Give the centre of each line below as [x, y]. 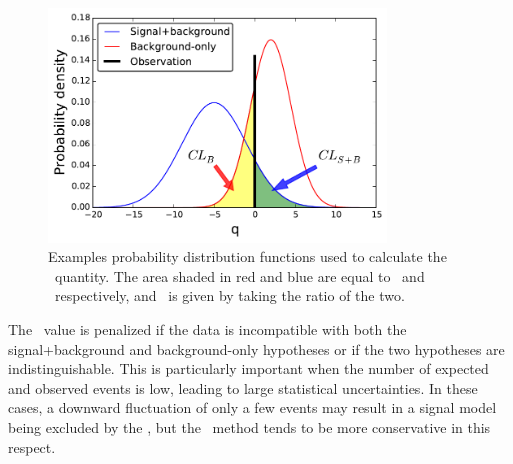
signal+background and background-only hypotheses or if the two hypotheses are [256, 348]
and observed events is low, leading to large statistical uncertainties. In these [243, 387]
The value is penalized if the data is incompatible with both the [207, 329]
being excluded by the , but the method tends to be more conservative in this [249, 427]
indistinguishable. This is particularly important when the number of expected [248, 368]
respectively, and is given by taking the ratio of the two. [229, 295]
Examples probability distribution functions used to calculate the [247, 256]
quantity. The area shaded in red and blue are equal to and [239, 275]
